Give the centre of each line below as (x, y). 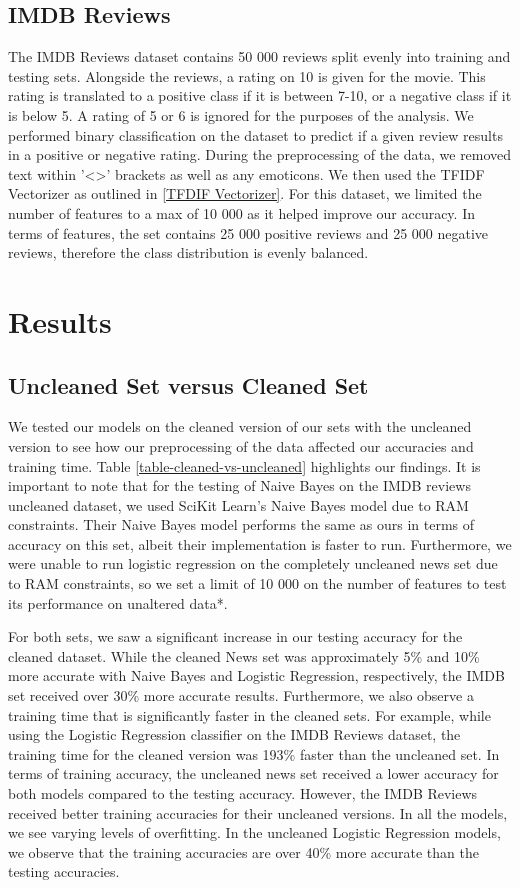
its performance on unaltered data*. (118, 602)
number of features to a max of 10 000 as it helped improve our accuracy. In (241, 212)
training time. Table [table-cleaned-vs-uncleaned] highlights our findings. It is (244, 465)
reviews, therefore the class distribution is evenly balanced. (188, 252)
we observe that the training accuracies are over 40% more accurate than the (243, 851)
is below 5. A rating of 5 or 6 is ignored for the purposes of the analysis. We (241, 114)
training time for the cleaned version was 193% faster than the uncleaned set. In (254, 753)
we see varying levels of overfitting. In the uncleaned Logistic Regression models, (254, 832)
